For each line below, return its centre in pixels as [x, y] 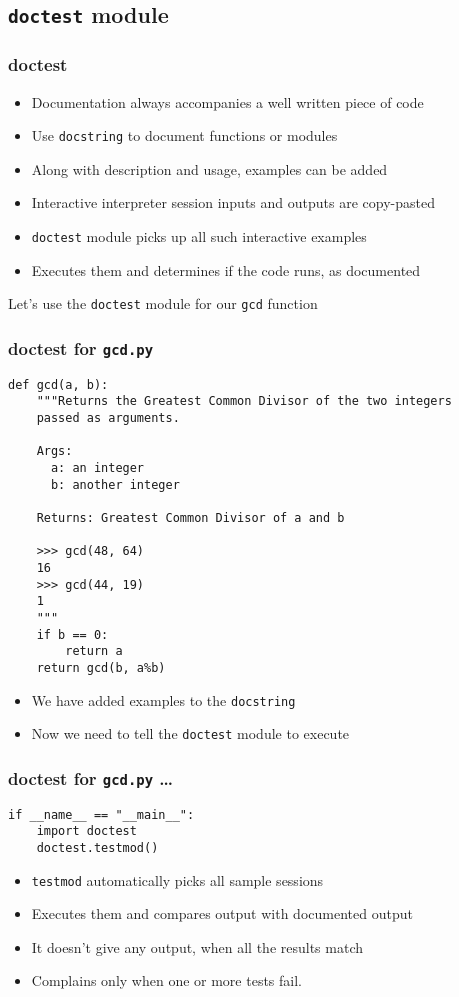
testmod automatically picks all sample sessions [177, 879]
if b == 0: [72, 634]
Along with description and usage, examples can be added [209, 168]
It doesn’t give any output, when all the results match [197, 946]
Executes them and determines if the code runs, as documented [226, 269]
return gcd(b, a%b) [101, 667]
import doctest [86, 831]
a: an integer [97, 467]
